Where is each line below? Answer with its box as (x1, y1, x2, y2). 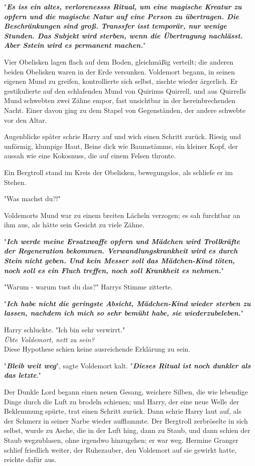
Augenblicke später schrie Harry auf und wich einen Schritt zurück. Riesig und (4, 131, 241, 142)
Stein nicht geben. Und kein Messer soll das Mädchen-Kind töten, (4, 255, 235, 266)
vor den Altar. (4, 114, 47, 125)
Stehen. (4, 177, 27, 187)
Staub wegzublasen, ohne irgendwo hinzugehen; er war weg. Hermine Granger (4, 434, 239, 445)
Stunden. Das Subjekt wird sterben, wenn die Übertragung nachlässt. (4, 30, 243, 40)
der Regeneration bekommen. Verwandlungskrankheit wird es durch (4, 246, 238, 256)
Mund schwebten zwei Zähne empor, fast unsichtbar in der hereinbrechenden (4, 95, 236, 106)
